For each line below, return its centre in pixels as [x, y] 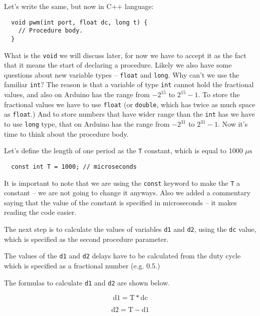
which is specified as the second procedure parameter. [86, 239]
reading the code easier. [40, 212]
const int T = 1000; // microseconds [74, 167]
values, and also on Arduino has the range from [77, 94]
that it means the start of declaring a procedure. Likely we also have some [118, 65]
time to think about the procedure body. [66, 133]
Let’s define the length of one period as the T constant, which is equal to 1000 [123, 150]
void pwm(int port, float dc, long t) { [79, 22]
